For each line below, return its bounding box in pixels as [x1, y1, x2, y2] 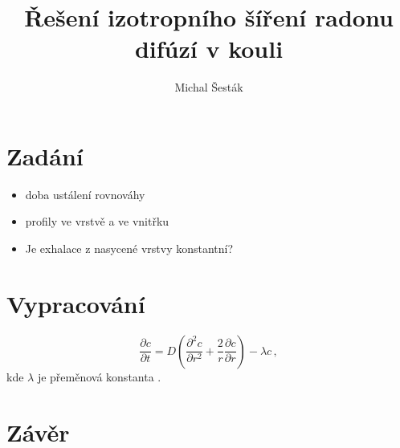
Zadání [6, 139, 84, 172]
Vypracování [6, 287, 145, 320]
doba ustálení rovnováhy [25, 185, 145, 202]
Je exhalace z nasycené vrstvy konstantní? [25, 240, 234, 257]
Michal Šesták [174, 79, 243, 96]
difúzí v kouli [134, 32, 284, 65]
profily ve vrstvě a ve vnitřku [25, 213, 169, 230]
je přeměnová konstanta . [37, 368, 161, 385]
